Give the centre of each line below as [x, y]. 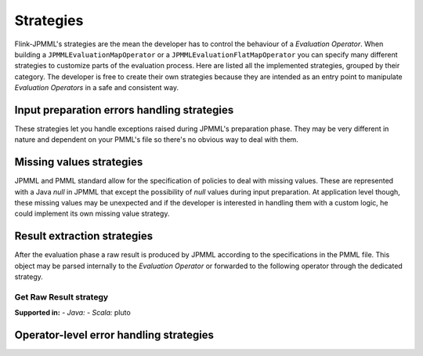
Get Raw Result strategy [61, 296]
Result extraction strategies [84, 236]
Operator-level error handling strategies [114, 335]
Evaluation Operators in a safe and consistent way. [97, 88]
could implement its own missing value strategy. [92, 214]
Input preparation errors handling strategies [124, 110]
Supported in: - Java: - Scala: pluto [72, 313]
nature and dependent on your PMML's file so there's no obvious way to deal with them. [157, 140]
